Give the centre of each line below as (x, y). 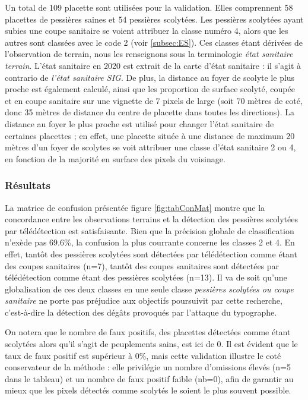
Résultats (28, 185)
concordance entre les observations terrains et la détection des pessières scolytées (152, 219)
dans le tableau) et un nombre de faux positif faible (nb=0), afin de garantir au (149, 378)
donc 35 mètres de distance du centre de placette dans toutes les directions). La (150, 112)
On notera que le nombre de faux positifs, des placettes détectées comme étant (148, 332)
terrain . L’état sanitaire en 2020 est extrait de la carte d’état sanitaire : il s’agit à (153, 65)
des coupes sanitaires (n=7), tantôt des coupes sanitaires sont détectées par (142, 265)
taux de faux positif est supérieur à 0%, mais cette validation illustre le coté (143, 355)
